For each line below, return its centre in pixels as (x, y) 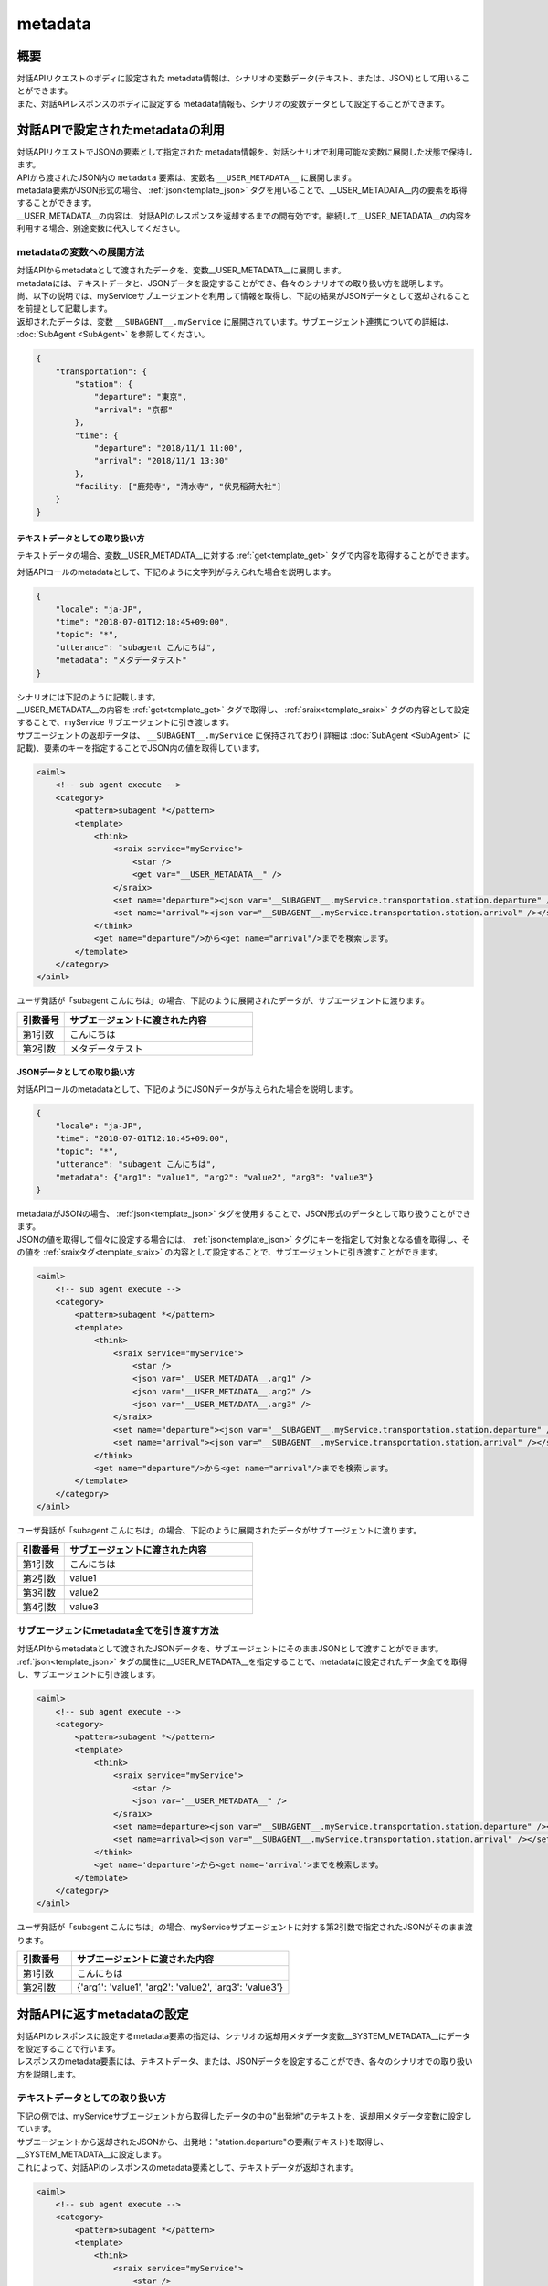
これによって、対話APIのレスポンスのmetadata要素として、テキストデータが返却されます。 (188, 2167)
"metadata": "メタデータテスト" (121, 660)
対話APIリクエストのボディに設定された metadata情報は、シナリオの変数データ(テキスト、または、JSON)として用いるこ (243, 79)
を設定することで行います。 (68, 2049)
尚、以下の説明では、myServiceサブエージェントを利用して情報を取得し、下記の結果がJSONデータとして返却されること (243, 296)
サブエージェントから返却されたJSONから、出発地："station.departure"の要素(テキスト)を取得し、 (202, 2142)
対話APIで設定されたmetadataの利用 (121, 129)
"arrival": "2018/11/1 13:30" (161, 461)
